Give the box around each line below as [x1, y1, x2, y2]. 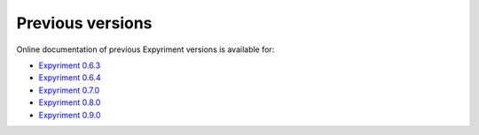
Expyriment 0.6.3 [38, 60, 101, 71]
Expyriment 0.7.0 [38, 85, 100, 95]
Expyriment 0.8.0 [38, 97, 101, 108]
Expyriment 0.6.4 [38, 72, 101, 83]
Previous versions [16, 13, 153, 33]
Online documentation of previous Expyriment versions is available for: [16, 44, 275, 55]
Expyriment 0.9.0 [38, 109, 101, 120]
